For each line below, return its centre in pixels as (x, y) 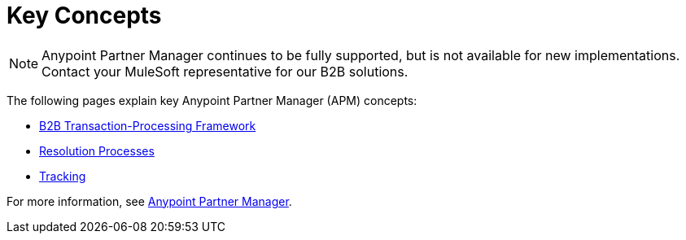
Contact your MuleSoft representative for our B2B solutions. (225, 71)
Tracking (63, 176)
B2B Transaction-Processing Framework (148, 125)
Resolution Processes (97, 151)
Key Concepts (84, 15)
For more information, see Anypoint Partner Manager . (149, 201)
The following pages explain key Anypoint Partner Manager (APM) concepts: (212, 100)
